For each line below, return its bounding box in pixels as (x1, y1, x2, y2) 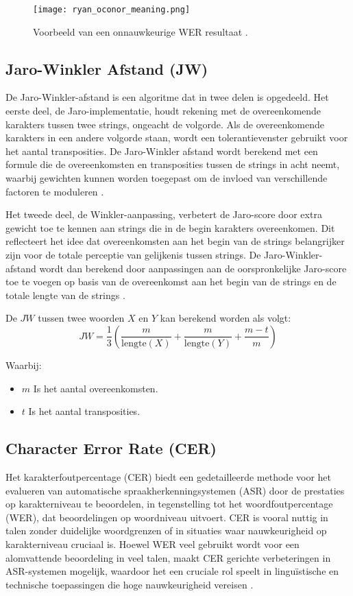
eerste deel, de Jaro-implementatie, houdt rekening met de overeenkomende (5, 104, 321, 118)
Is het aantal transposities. (28, 404, 141, 418)
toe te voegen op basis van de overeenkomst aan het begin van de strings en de (5, 274, 337, 289)
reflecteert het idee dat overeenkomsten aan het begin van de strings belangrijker (5, 234, 345, 248)
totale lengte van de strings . (5, 287, 125, 302)
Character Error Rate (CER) (5, 438, 217, 459)
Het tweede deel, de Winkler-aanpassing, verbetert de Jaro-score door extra (5, 207, 322, 222)
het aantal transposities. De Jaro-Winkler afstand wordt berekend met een (5, 143, 318, 158)
